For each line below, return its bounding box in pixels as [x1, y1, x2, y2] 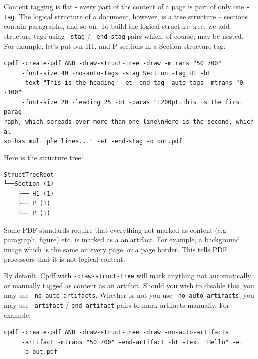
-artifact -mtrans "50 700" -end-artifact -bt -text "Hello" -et [21, 338, 243, 346]
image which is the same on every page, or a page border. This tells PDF [4, 244, 227, 254]
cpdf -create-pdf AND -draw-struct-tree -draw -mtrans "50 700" [4, 60, 222, 67]
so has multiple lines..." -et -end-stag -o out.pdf [4, 138, 182, 145]
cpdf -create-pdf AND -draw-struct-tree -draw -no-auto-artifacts [4, 329, 229, 336]
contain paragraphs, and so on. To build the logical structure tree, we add [4, 21, 230, 31]
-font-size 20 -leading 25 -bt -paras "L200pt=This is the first [21, 98, 243, 106]
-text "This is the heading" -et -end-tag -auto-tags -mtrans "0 [21, 79, 243, 87]
